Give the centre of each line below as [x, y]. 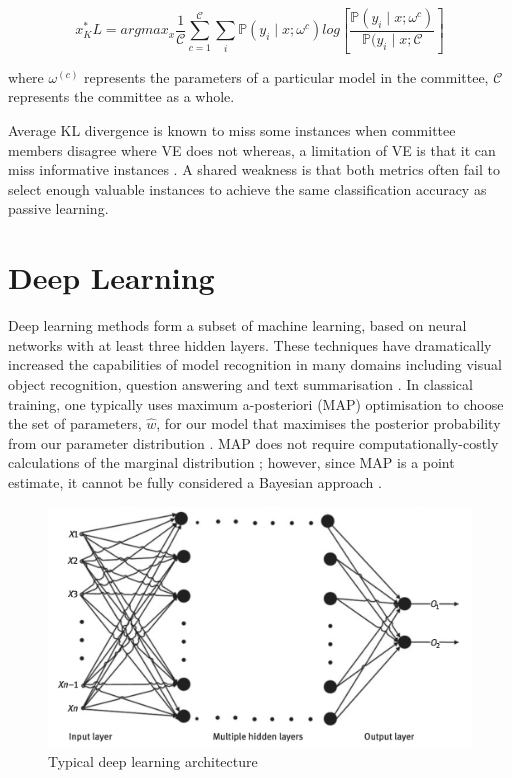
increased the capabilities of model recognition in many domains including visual [255, 364]
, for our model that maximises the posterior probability [328, 423]
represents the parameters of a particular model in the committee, [286, 76]
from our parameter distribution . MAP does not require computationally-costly [253, 442]
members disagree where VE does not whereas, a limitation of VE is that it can [252, 149]
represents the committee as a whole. [121, 96]
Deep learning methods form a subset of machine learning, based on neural [237, 325]
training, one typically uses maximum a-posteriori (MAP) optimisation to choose [256, 403]
